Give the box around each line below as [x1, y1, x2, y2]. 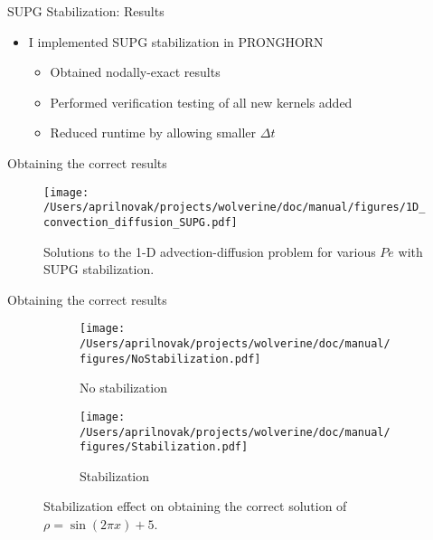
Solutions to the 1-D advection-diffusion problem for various [43, 242, 376, 261]
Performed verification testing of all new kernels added [50, 92, 353, 111]
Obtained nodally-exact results [50, 62, 221, 81]
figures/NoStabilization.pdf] [80, 352, 261, 365]
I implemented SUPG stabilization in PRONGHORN [28, 32, 324, 51]
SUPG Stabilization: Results [7, 2, 165, 20]
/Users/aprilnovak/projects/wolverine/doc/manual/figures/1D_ [43, 201, 426, 214]
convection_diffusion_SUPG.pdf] [43, 215, 238, 229]
